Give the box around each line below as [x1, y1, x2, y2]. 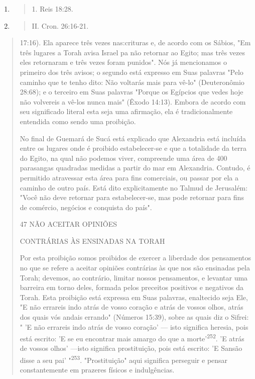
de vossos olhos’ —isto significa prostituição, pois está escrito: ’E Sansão [20, 343, 242, 353]
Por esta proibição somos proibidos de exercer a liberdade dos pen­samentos [20, 252, 251, 263]
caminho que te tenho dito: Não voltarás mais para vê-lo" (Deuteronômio [20, 76, 244, 87]
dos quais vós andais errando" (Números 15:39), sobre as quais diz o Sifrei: [20, 312, 249, 322]
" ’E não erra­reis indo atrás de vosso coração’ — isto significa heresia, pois [20, 321, 248, 332]
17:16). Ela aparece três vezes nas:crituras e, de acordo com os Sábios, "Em [20, 37, 251, 48]
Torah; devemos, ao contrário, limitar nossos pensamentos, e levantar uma [20, 272, 248, 282]
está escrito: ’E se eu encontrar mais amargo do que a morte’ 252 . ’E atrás [20, 332, 244, 343]
